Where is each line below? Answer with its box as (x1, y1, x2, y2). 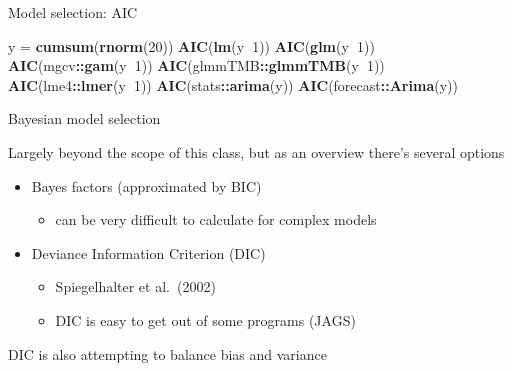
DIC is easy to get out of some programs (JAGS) (55, 309, 356, 330)
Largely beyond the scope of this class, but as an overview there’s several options (8, 141, 505, 162)
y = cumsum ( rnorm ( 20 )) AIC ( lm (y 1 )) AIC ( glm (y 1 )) (8, 35, 375, 56)
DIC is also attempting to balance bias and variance (8, 343, 327, 364)
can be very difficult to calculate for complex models (55, 209, 377, 230)
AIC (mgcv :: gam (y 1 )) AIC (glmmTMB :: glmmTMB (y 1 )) (8, 55, 385, 76)
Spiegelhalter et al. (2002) (55, 276, 216, 297)
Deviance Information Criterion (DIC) (31, 242, 266, 263)
